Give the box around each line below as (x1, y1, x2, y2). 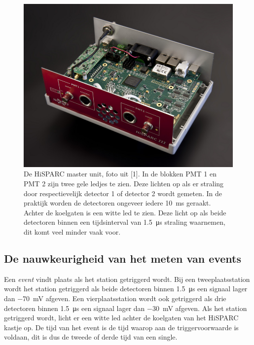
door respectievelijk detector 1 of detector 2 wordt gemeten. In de (24, 188, 222, 198)
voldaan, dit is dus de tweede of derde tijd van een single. (4, 332, 178, 342)
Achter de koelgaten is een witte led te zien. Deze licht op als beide (24, 207, 226, 217)
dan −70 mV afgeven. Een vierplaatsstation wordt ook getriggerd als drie (4, 293, 226, 303)
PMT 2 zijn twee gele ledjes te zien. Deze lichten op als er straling (24, 178, 224, 188)
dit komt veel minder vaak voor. (24, 226, 121, 237)
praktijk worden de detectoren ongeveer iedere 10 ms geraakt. (24, 198, 211, 208)
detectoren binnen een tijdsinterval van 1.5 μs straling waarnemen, (24, 217, 225, 227)
